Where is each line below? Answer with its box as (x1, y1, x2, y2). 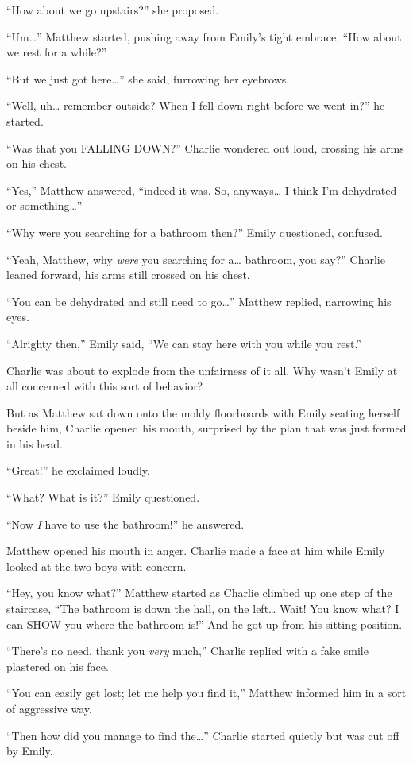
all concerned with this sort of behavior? (6, 378, 203, 394)
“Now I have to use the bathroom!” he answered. (6, 515, 245, 532)
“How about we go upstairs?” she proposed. (6, 2, 219, 17)
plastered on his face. (6, 657, 109, 674)
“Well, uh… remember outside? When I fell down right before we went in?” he (6, 97, 385, 114)
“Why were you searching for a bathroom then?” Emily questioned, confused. (6, 223, 383, 240)
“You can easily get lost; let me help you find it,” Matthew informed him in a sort (6, 684, 407, 701)
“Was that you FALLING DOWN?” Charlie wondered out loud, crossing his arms (6, 139, 404, 156)
